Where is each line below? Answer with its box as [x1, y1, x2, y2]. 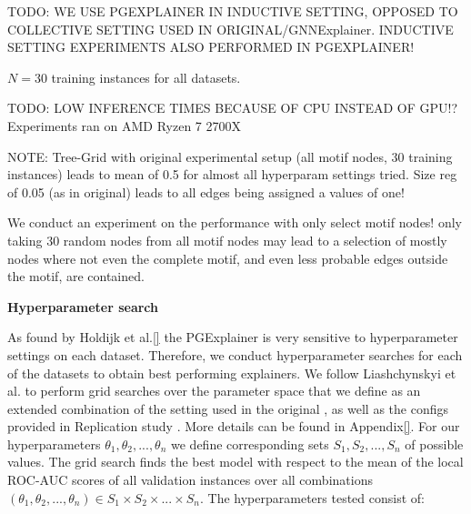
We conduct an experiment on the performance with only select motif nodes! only [7, 213, 462, 232]
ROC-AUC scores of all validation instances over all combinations [7, 470, 373, 489]
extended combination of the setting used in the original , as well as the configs [7, 398, 448, 418]
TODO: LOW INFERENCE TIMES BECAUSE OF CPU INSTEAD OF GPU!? [7, 98, 457, 117]
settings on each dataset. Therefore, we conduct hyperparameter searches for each [7, 345, 463, 364]
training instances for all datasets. [51, 67, 241, 86]
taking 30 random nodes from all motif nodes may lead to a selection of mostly [7, 230, 447, 249]
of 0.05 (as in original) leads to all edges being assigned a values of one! [7, 182, 405, 201]
